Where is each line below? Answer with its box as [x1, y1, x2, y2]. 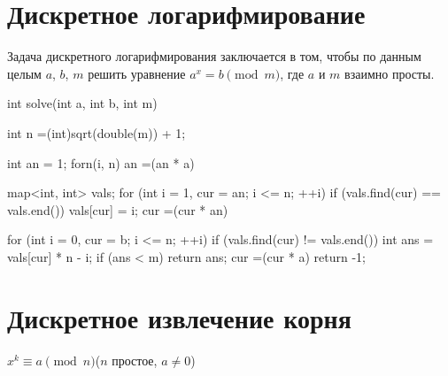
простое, [112, 350, 158, 369]
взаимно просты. [344, 64, 435, 82]
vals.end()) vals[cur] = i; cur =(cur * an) [7, 200, 228, 219]
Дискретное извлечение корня [7, 299, 351, 335]
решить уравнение [88, 64, 186, 82]
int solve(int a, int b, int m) [7, 94, 158, 112]
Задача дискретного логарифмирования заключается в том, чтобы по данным [7, 47, 421, 65]
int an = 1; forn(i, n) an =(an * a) [7, 153, 195, 172]
